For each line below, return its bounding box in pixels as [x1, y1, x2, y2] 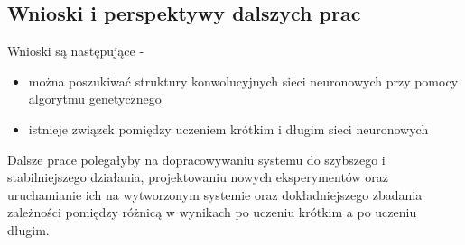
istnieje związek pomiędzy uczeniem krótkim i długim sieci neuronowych [28, 119, 429, 138]
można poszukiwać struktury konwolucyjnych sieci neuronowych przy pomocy [28, 71, 459, 90]
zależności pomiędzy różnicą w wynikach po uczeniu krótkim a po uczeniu [7, 203, 417, 222]
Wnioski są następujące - [7, 41, 144, 60]
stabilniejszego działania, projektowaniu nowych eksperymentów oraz [7, 168, 388, 186]
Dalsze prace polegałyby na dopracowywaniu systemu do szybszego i [7, 150, 386, 168]
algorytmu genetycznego [28, 89, 162, 108]
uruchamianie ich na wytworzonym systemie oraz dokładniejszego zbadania [7, 185, 423, 204]
